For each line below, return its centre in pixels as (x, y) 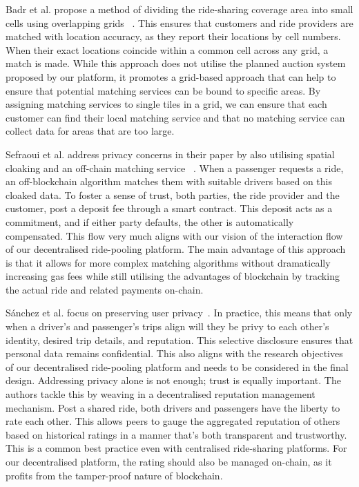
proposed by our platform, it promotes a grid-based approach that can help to (171, 76)
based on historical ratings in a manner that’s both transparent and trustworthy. (176, 434)
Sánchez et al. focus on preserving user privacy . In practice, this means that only (179, 313)
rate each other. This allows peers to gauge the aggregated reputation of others (173, 421)
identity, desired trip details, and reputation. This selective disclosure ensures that (179, 340)
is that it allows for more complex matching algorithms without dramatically (168, 262)
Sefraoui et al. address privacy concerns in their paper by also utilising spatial (170, 154)
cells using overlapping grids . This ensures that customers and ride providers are (179, 22)
